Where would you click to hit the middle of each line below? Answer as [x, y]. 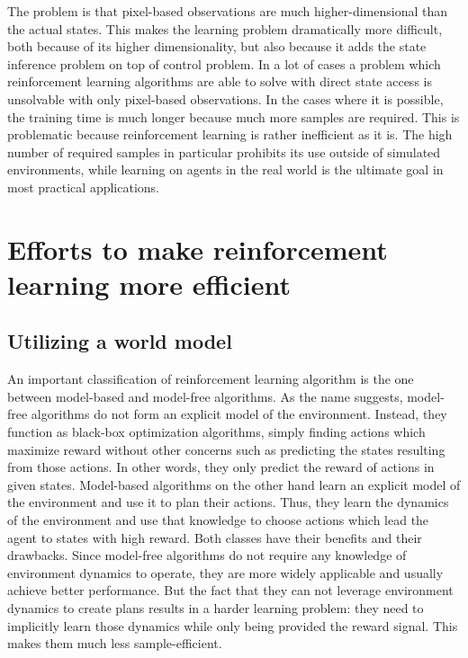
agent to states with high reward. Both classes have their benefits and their [215, 537]
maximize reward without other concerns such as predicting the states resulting [226, 449]
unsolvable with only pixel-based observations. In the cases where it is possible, [225, 98]
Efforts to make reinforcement [198, 249]
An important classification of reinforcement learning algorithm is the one [211, 379]
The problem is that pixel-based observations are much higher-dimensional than [227, 11]
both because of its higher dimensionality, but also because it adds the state [217, 46]
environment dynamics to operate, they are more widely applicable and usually [225, 572]
